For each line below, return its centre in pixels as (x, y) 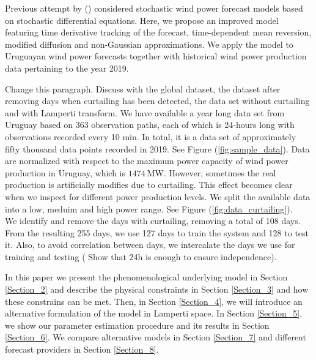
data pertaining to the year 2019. (67, 68)
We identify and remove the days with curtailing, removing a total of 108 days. (153, 221)
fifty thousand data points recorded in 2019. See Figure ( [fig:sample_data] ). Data (157, 148)
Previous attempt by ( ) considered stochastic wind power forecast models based (154, 8)
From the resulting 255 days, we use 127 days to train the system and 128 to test (157, 232)
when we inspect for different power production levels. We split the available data (158, 196)
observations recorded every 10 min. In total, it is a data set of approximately (151, 136)
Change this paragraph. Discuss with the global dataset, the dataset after (143, 88)
